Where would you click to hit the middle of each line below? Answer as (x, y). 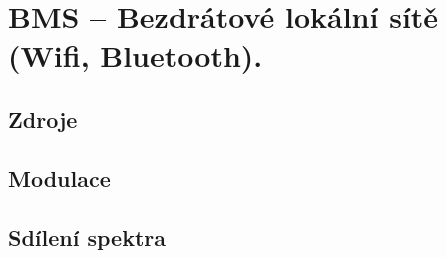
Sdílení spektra (87, 236)
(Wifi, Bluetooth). (135, 55)
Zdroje (43, 118)
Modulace (59, 177)
